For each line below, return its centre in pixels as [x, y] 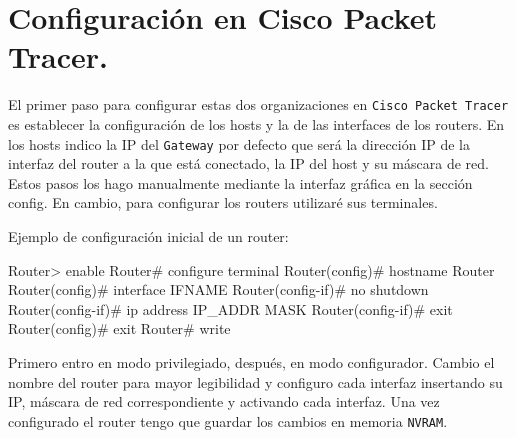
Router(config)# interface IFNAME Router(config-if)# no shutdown [218, 289]
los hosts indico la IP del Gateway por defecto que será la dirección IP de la [239, 143]
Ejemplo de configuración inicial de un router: [148, 236]
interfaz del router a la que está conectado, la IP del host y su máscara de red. [248, 163]
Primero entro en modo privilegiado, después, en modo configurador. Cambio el [251, 361]
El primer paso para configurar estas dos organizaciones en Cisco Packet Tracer [258, 104]
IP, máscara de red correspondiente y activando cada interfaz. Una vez [224, 401]
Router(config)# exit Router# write [119, 328]
